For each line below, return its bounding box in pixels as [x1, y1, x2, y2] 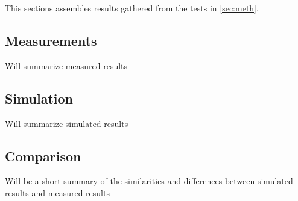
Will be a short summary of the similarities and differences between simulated [5, 175, 293, 187]
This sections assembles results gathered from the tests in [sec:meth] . [5, 2, 259, 14]
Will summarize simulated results [5, 117, 128, 129]
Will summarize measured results [5, 59, 128, 72]
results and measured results [5, 186, 110, 199]
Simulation [5, 88, 74, 107]
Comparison [5, 146, 81, 165]
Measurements [5, 31, 97, 49]
